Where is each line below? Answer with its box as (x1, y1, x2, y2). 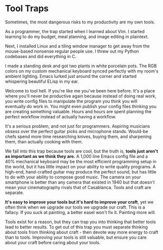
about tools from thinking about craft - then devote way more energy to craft (5, 229, 159, 235)
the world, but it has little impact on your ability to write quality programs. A (5, 164, 156, 170)
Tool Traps (5, 3, 49, 14)
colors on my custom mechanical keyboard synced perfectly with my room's (5, 68, 159, 74)
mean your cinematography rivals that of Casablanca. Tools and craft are (5, 184, 151, 190)
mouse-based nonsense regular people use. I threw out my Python (5, 48, 139, 54)
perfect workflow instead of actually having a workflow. (5, 114, 117, 119)
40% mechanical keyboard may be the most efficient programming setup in (5, 158, 157, 164)
